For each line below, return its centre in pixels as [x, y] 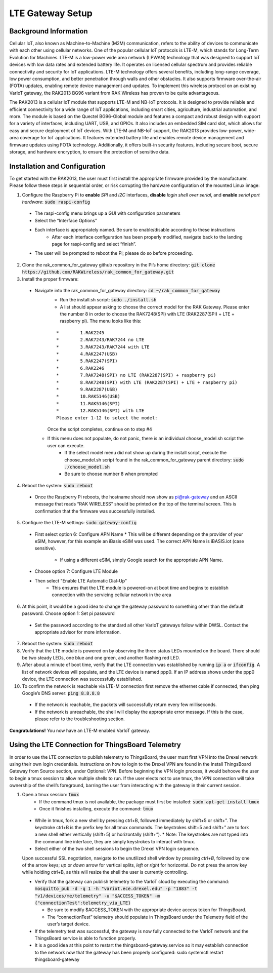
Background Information [49, 31]
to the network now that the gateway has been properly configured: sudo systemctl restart [129, 952]
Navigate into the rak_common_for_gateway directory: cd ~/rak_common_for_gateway [127, 290]
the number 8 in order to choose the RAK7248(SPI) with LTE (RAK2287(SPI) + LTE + [147, 314]
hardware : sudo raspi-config [56, 202]
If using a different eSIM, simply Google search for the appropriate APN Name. [142, 560]
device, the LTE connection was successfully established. [82, 679]
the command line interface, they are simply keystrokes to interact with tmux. [115, 841]
